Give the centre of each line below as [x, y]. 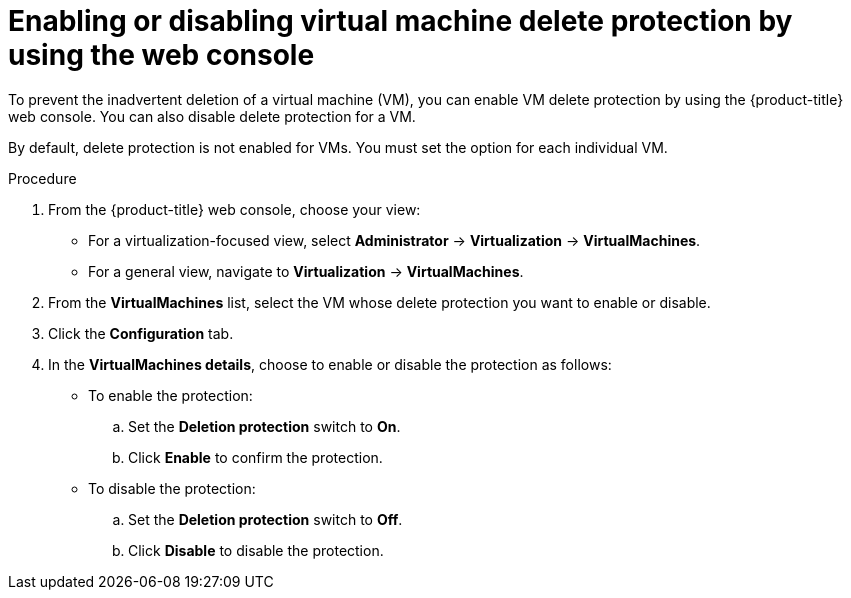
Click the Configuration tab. [141, 333]
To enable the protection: [170, 395]
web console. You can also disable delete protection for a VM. [212, 116]
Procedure [42, 178]
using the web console [161, 55]
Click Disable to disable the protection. [256, 550]
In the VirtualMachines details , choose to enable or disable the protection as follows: [330, 364]
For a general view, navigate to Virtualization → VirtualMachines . [306, 271]
